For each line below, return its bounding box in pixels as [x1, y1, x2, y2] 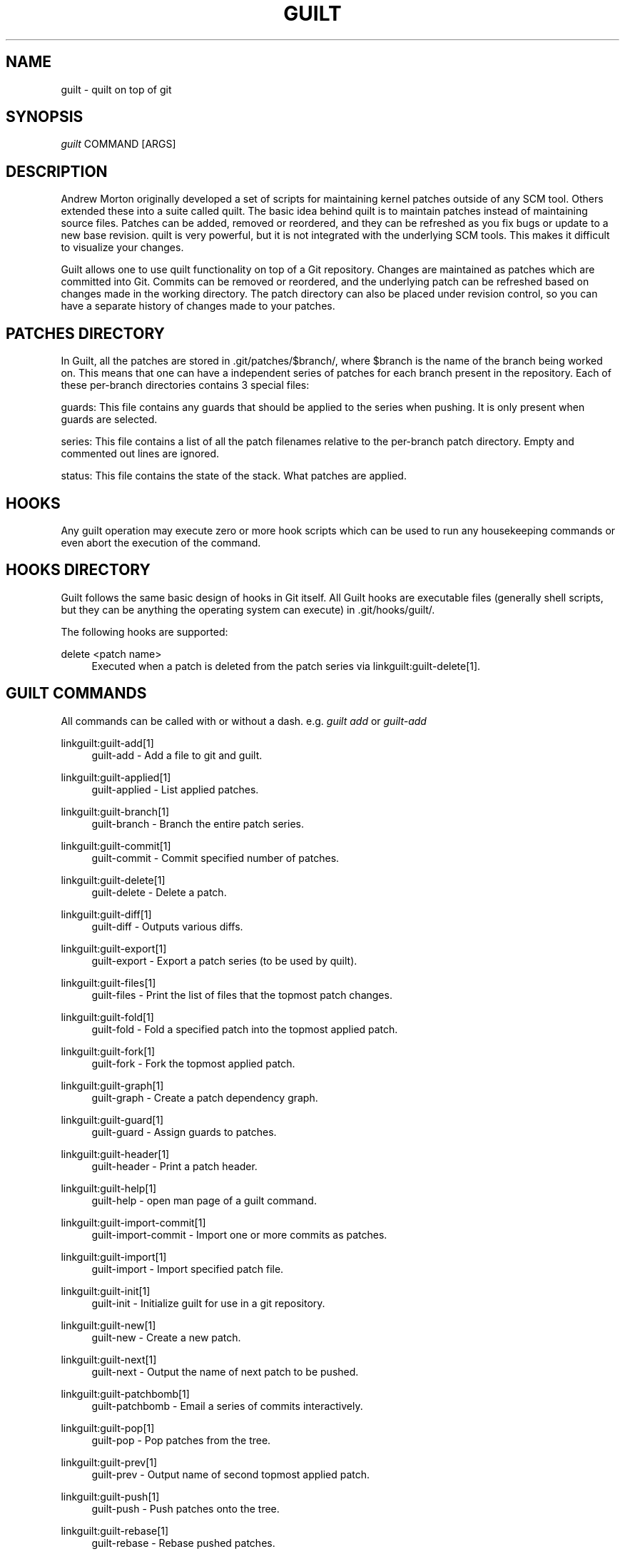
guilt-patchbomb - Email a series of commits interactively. [91, 1399, 363, 1412]
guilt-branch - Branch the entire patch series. [91, 817, 304, 830]
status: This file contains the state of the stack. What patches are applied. [61, 469, 407, 482]
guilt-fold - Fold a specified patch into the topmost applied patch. [91, 1022, 398, 1035]
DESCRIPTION [6, 162, 108, 181]
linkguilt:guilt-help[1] [61, 1182, 157, 1194]
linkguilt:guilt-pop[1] [61, 1421, 155, 1434]
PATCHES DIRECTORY [6, 324, 165, 342]
